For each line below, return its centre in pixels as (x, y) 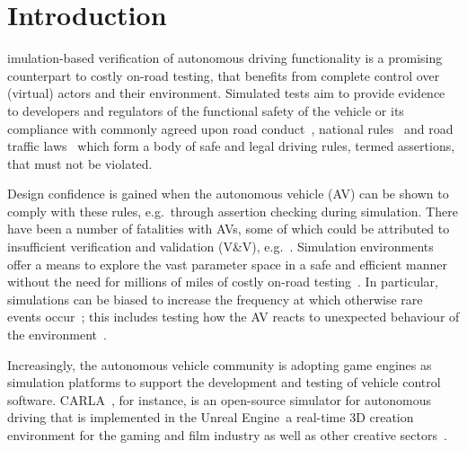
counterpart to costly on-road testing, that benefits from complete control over (224, 75)
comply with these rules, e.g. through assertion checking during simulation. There (233, 211)
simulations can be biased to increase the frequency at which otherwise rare (215, 299)
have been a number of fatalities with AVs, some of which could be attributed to (229, 229)
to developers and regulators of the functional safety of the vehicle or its (206, 110)
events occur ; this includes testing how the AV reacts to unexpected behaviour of (233, 317)
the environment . (57, 335)
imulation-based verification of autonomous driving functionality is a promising (225, 58)
